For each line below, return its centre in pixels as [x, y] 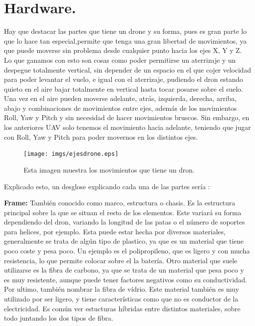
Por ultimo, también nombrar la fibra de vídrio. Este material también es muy [122, 289]
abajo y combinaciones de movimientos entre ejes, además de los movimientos [120, 108]
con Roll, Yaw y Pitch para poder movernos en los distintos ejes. [101, 137]
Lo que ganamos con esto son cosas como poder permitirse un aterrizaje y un [120, 60]
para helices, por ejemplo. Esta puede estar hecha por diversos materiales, [115, 231]
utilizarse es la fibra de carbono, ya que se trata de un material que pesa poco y [124, 270]
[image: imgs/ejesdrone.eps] [71, 154]
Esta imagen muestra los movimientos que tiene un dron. [109, 169]
